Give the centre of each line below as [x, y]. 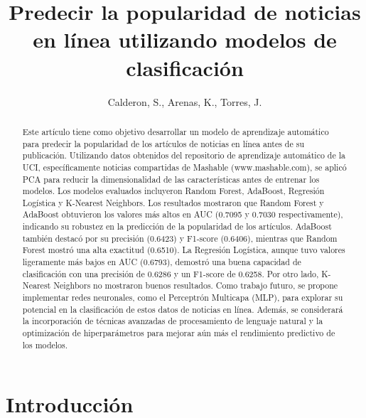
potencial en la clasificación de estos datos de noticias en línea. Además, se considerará [183, 309]
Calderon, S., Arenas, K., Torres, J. [185, 101]
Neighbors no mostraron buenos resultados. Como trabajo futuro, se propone [196, 285]
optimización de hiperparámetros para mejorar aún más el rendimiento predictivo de [179, 333]
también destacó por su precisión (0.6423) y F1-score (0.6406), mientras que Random [180, 238]
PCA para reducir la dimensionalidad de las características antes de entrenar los [171, 179]
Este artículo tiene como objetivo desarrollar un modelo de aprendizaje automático [176, 131]
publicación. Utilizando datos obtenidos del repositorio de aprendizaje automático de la [184, 155]
